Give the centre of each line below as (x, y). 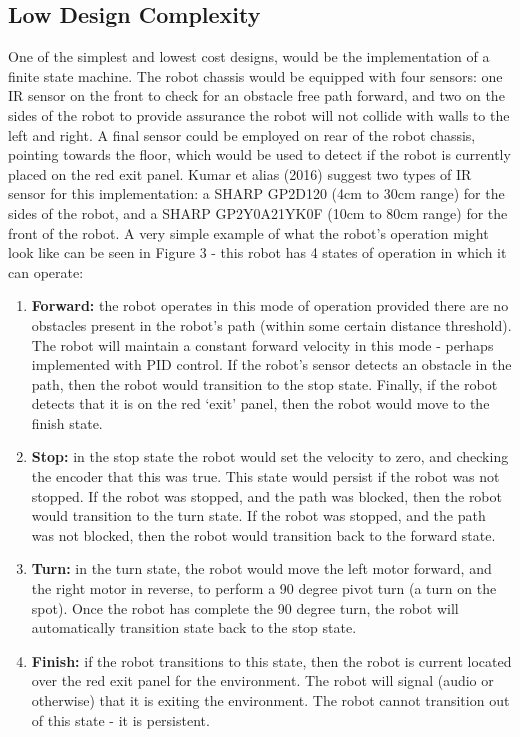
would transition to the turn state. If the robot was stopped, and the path (258, 515)
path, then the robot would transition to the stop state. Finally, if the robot (264, 383)
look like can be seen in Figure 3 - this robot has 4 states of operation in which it (257, 252)
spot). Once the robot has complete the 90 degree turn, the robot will (245, 607)
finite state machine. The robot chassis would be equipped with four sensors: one (255, 75)
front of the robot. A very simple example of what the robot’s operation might (248, 232)
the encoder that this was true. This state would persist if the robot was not (265, 476)
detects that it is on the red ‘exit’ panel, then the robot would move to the (260, 403)
